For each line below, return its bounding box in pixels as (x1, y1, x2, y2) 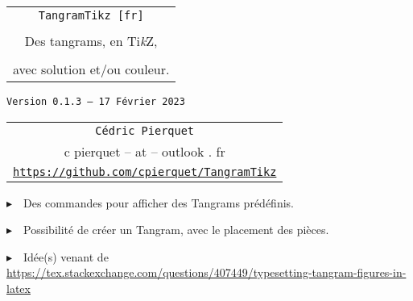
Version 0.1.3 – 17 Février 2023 (6, 96, 185, 107)
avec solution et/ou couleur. (13, 60, 170, 78)
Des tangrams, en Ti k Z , (24, 31, 158, 50)
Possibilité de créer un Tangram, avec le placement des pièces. (23, 221, 329, 238)
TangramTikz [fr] (38, 9, 144, 22)
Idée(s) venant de (23, 248, 109, 265)
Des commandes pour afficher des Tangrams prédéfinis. (23, 194, 294, 211)
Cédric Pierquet (95, 123, 195, 137)
